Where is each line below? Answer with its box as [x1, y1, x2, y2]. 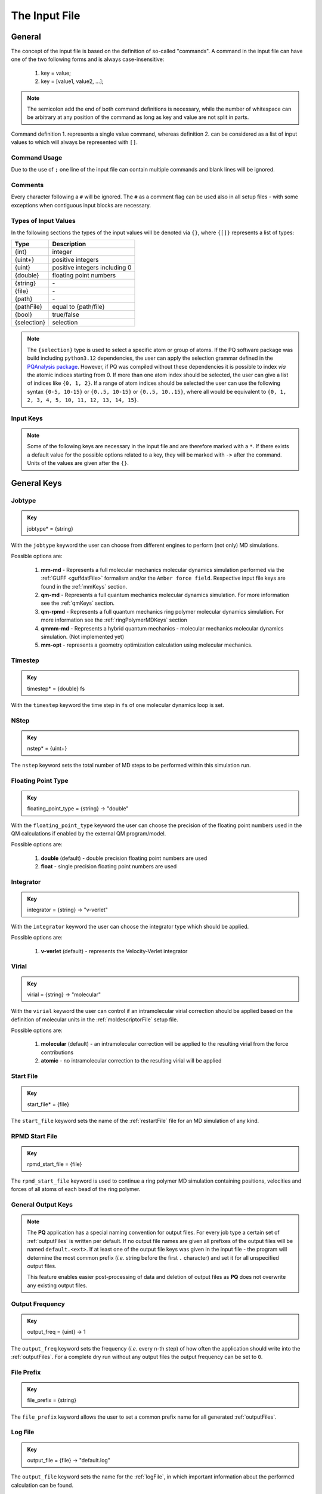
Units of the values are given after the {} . [27, 460, 129, 467]
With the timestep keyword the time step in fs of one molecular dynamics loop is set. [11, 702, 225, 709]
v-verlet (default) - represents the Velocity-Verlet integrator [41, 947, 188, 954]
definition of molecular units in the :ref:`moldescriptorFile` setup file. [11, 1016, 178, 1023]
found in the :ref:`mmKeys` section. [41, 583, 128, 590]
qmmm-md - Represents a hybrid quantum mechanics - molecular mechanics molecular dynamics [41, 624, 284, 632]
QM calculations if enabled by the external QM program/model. [11, 829, 166, 837]
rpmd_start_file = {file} [27, 1161, 82, 1168]
